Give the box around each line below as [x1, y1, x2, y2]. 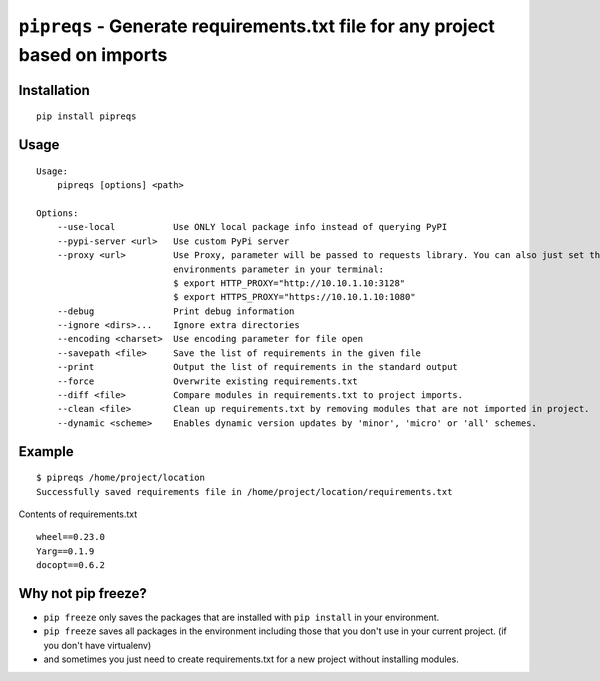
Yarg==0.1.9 [36, 545, 95, 557]
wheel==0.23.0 [36, 531, 105, 543]
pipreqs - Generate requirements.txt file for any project [18, 15, 495, 37]
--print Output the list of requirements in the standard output [56, 361, 459, 373]
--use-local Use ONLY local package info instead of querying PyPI [56, 221, 448, 233]
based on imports [18, 43, 168, 66]
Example [18, 443, 74, 460]
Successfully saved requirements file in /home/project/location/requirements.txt [36, 486, 453, 497]
